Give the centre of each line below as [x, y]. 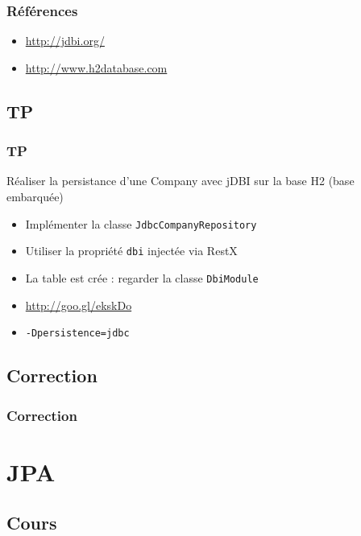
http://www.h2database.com [96, 67]
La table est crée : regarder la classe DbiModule [142, 277]
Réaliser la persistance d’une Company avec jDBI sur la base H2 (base [180, 181]
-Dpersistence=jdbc [77, 334]
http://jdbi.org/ [65, 41]
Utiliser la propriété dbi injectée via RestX [131, 251]
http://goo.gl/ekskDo [79, 305]
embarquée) [35, 196]
